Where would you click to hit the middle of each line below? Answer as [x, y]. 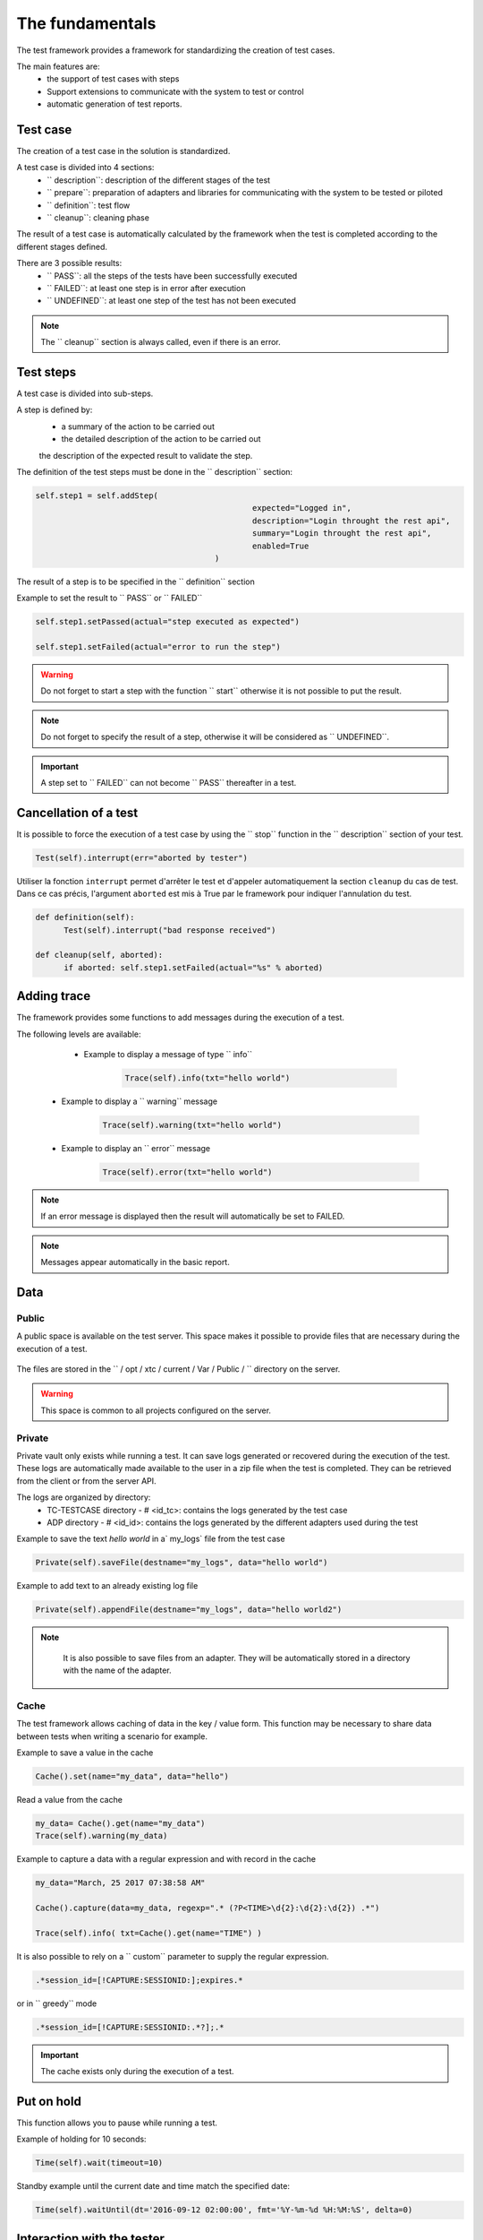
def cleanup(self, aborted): [99, 955]
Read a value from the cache [69, 1799]
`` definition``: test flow [89, 205]
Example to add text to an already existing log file [107, 1586]
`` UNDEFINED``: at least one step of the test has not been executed [172, 301]
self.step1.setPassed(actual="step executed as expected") [167, 622]
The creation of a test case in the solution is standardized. [123, 151]
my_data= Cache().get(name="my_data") [120, 1823]
